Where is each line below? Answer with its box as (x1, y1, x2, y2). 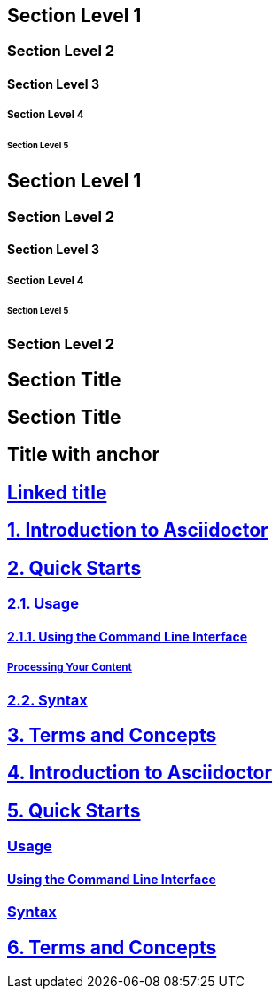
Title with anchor (7, 443, 160, 466)
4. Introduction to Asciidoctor (7, 761, 273, 785)
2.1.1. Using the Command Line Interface (7, 628, 248, 644)
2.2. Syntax (7, 690, 88, 709)
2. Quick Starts (7, 556, 142, 579)
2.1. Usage (7, 594, 79, 613)
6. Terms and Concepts (7, 936, 217, 959)
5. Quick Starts (7, 799, 141, 822)
